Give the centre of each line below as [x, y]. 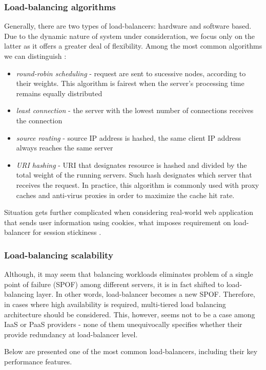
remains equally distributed [59, 93]
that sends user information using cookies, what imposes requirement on [118, 222]
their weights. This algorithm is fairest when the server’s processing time [130, 83]
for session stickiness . [67, 232]
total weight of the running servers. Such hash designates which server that [134, 175]
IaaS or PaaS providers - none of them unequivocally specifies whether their [123, 324]
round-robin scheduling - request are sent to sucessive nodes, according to [131, 73]
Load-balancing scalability [59, 255]
